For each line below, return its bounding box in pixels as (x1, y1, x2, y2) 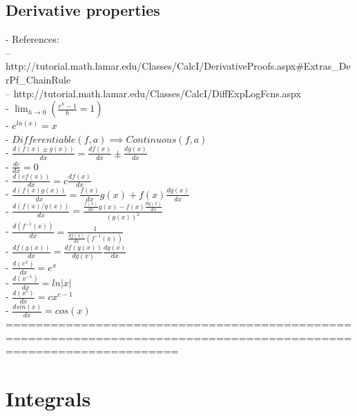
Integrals (6, 384, 91, 413)
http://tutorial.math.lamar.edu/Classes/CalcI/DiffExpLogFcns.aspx (13, 86, 301, 100)
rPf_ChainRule (6, 72, 71, 86)
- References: (6, 32, 59, 46)
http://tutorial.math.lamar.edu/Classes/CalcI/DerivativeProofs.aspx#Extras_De (6, 59, 351, 73)
